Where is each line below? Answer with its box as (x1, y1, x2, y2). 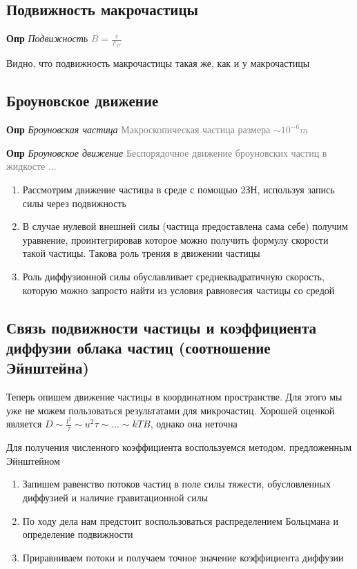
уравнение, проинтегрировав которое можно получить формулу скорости (22, 232, 329, 247)
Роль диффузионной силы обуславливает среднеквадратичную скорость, (22, 269, 325, 283)
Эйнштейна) (6, 357, 89, 378)
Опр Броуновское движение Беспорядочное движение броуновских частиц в (6, 145, 327, 160)
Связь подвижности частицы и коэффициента (6, 316, 316, 338)
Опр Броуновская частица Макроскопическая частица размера (6, 122, 271, 137)
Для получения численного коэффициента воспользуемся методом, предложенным (6, 440, 352, 454)
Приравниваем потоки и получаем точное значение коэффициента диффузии (22, 550, 344, 564)
